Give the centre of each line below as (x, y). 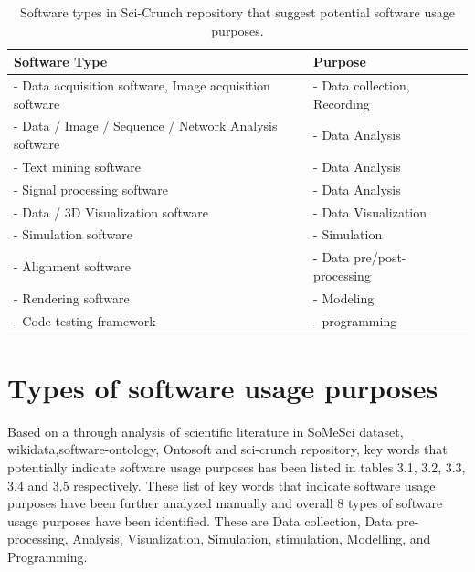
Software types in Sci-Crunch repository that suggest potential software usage (237, 12)
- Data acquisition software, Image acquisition (142, 85)
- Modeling (344, 297)
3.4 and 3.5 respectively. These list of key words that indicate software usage (222, 485)
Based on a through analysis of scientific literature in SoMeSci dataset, (206, 431)
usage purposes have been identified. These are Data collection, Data (200, 520)
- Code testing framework (85, 320)
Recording (342, 103)
